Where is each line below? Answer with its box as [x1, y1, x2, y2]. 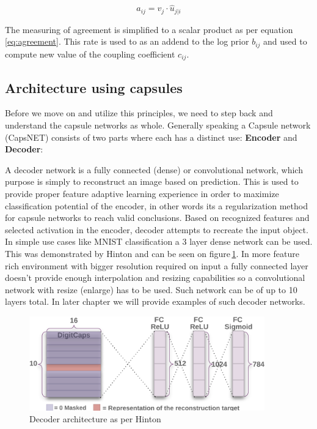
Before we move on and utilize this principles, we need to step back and [5, 106, 273, 119]
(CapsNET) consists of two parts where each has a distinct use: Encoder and [5, 130, 297, 143]
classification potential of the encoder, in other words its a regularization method [5, 199, 308, 212]
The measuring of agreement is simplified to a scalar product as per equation [5, 23, 293, 35]
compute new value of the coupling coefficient [5, 47, 175, 60]
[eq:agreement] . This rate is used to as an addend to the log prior [5, 35, 249, 48]
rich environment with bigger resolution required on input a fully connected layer [5, 259, 308, 272]
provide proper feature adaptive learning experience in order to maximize [5, 187, 279, 200]
